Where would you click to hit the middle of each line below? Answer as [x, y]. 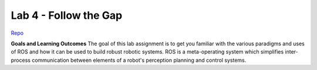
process [21, 60]
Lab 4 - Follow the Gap [67, 15]
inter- [292, 52]
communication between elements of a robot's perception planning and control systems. [139, 60]
